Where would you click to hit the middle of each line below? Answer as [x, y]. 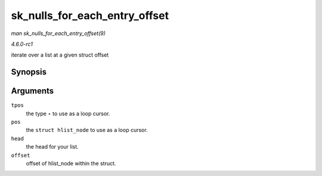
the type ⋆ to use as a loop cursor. [68, 114]
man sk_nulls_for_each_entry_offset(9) [58, 33]
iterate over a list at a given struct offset [60, 55]
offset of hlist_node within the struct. [71, 163]
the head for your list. [52, 147]
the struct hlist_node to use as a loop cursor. [87, 130]
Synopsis [29, 72]
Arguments [32, 91]
